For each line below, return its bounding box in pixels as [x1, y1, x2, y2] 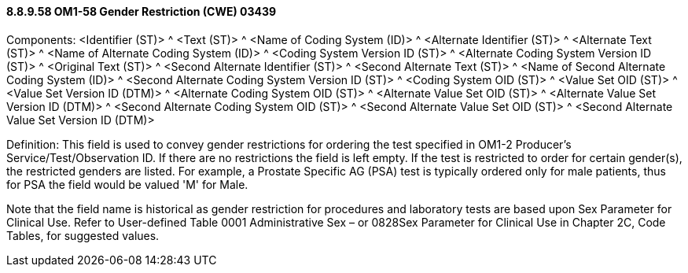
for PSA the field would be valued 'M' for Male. [6, 177, 248, 191]
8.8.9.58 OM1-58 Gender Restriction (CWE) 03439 [6, 5, 277, 18]
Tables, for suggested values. [6, 228, 160, 242]
